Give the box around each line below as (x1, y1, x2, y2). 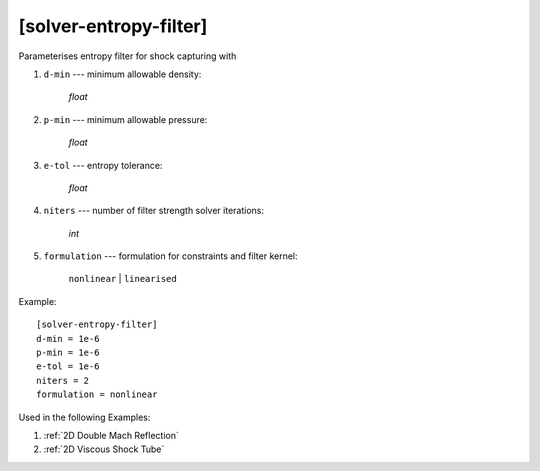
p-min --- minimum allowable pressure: (43, 113, 208, 125)
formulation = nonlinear (36, 389, 158, 400)
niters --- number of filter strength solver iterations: (43, 205, 265, 217)
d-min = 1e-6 (36, 333, 100, 344)
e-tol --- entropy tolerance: (43, 159, 163, 171)
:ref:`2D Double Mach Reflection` (43, 429, 179, 441)
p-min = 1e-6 (36, 347, 100, 359)
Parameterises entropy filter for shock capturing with (18, 50, 237, 62)
